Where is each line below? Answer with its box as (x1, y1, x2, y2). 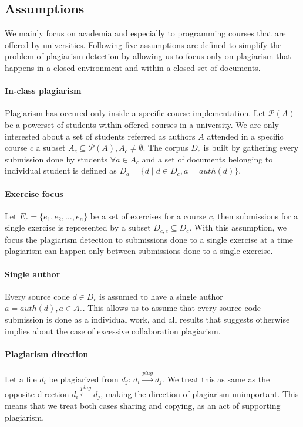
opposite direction (5, 387, 69, 399)
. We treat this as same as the (162, 372, 270, 385)
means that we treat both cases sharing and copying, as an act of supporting (5, 399, 281, 412)
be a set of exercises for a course (90, 209, 206, 222)
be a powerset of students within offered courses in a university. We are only (5, 118, 279, 130)
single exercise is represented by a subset (5, 221, 151, 233)
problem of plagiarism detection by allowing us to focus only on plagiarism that (5, 50, 291, 62)
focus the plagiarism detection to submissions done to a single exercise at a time (5, 233, 294, 245)
